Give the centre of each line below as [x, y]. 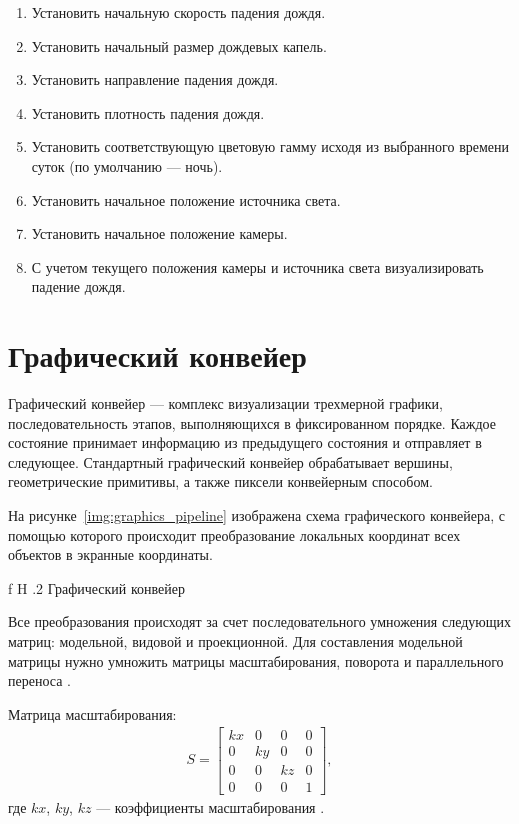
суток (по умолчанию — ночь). [127, 165]
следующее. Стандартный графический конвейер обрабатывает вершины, [230, 461]
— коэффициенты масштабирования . [210, 806]
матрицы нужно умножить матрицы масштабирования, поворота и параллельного [256, 660]
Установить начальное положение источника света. [186, 199]
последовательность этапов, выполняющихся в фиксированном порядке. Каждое [252, 422]
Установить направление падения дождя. [155, 79]
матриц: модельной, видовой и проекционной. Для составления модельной [235, 641]
